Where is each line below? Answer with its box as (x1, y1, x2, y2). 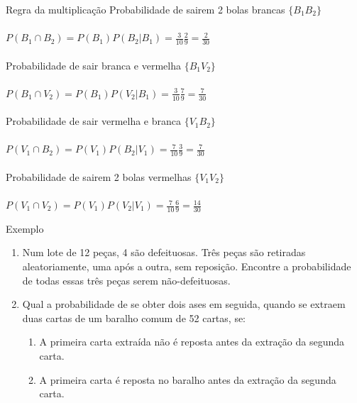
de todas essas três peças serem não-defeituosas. (22, 272, 231, 287)
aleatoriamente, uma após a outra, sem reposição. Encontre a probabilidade (22, 259, 351, 274)
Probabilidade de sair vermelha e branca (6, 114, 182, 128)
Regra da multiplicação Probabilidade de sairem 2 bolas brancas (6, 2, 285, 16)
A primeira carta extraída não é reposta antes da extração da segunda (39, 334, 344, 349)
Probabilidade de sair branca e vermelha (6, 57, 182, 72)
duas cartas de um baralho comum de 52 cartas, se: (22, 310, 246, 325)
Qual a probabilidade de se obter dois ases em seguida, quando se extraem (22, 297, 346, 311)
